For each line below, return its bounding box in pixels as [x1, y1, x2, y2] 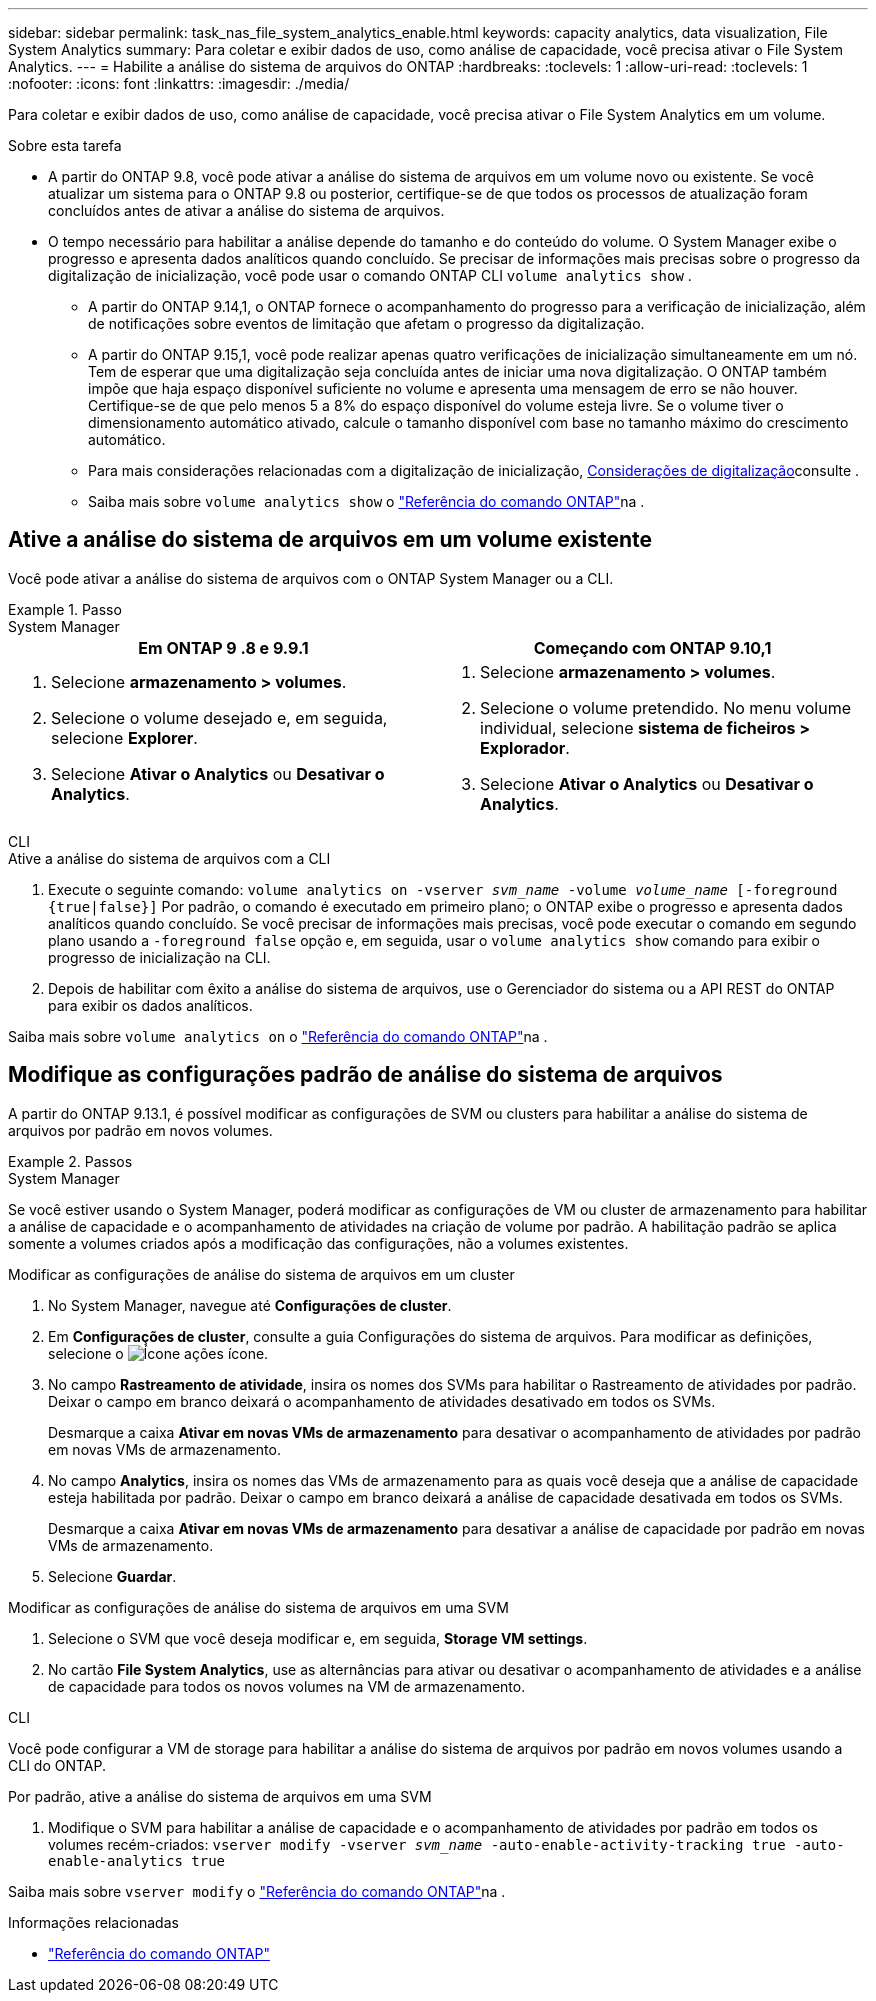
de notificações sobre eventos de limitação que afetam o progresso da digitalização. [88, 315, 645, 332]
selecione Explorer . [51, 727, 198, 748]
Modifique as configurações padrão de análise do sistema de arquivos [8, 1062, 723, 1088]
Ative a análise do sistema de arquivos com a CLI [8, 849, 331, 867]
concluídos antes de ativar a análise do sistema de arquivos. [48, 202, 445, 219]
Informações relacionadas [8, 1913, 179, 1931]
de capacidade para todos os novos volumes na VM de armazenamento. [48, 1677, 526, 1695]
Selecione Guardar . [48, 1567, 177, 1585]
